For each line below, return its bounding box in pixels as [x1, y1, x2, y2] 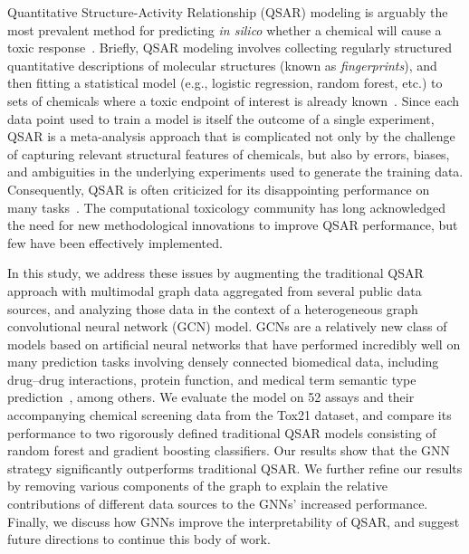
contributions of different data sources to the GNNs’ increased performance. [7, 494, 428, 513]
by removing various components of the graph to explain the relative [7, 476, 388, 495]
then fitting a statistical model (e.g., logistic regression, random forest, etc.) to [7, 73, 443, 92]
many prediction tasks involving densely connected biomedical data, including [7, 352, 439, 371]
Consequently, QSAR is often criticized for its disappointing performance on [7, 179, 430, 198]
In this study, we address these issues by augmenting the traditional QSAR [7, 263, 424, 282]
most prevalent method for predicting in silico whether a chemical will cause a [7, 20, 442, 39]
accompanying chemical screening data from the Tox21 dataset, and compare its [7, 406, 452, 425]
